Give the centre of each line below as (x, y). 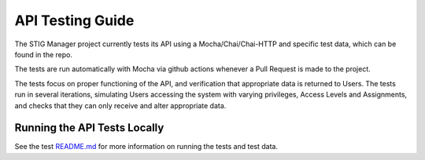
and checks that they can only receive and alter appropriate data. (120, 105)
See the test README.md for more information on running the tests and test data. (146, 147)
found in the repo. (43, 54)
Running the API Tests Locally (89, 128)
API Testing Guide (74, 20)
